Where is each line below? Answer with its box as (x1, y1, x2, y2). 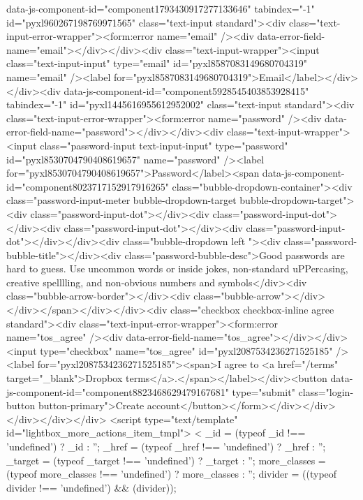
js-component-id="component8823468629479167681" (6, 384, 229, 399)
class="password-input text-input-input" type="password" (40, 138, 288, 152)
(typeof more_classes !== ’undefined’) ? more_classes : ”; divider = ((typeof (6, 466, 337, 481)
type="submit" (232, 384, 295, 399)
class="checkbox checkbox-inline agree (170, 302, 334, 317)
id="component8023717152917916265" (6, 179, 169, 193)
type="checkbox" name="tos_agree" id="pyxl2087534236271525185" (40, 343, 333, 358)
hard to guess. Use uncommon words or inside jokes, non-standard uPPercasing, (6, 261, 348, 276)
